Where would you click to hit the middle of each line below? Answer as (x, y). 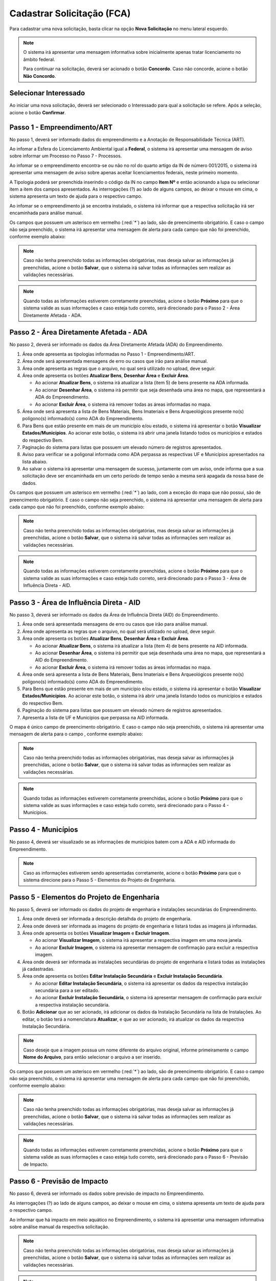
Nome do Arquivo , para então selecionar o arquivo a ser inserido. (93, 1057)
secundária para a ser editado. (67, 990)
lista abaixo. (35, 462)
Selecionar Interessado (47, 93)
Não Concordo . (40, 76)
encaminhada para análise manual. (46, 213)
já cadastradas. (38, 969)
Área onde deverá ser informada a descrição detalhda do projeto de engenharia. (107, 919)
